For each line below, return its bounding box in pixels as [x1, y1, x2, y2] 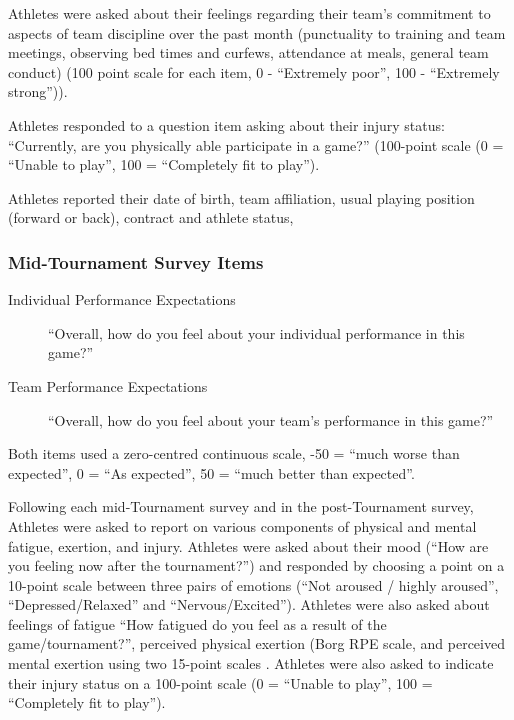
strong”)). [8, 81, 68, 102]
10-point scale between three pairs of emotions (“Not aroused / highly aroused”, [8, 574, 499, 595]
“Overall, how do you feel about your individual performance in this [48, 322, 465, 343]
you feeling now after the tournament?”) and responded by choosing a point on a [8, 555, 505, 576]
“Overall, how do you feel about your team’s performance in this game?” [48, 409, 494, 430]
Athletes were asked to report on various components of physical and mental [8, 515, 477, 536]
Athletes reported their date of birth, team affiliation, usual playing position [8, 187, 475, 208]
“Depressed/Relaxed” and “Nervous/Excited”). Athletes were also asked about [8, 594, 490, 615]
